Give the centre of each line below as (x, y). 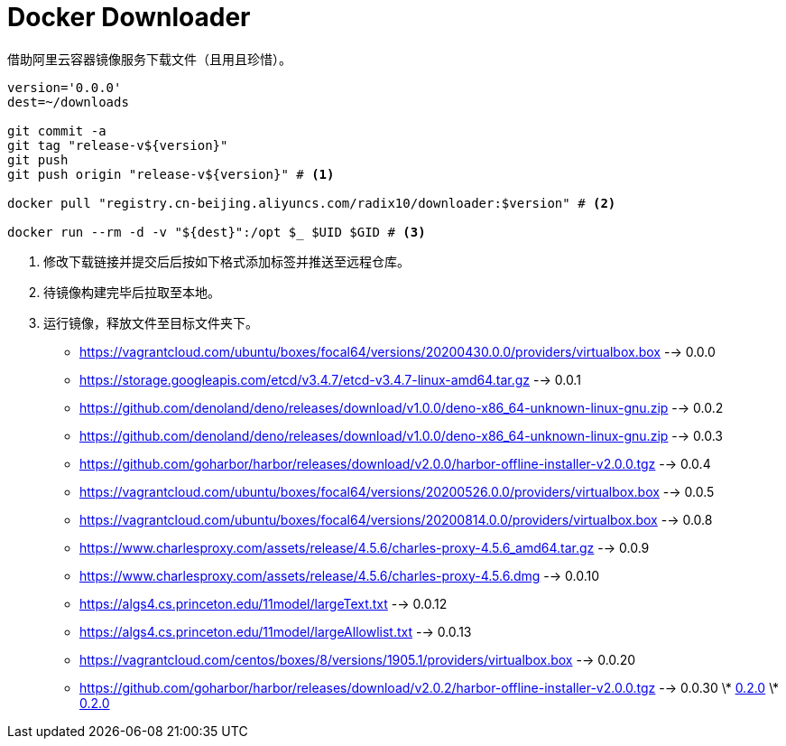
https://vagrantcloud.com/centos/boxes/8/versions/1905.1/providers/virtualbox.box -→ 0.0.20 (358, 659)
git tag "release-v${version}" (118, 145)
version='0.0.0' (65, 87)
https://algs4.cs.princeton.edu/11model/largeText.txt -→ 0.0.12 (264, 603)
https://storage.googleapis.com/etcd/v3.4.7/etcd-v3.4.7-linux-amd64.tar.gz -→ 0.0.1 (330, 379)
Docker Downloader (129, 17)
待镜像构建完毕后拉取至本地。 (132, 292)
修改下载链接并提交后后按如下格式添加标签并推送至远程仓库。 (227, 261)
